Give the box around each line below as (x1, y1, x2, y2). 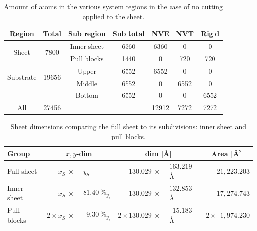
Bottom (75, 90, 99, 100)
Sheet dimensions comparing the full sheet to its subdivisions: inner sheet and (10, 121, 247, 132)
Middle (76, 78, 97, 88)
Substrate (7, 72, 37, 82)
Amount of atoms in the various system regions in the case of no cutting (4, 1, 223, 11)
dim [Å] (145, 148, 171, 158)
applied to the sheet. (82, 11, 145, 21)
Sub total (112, 28, 145, 39)
